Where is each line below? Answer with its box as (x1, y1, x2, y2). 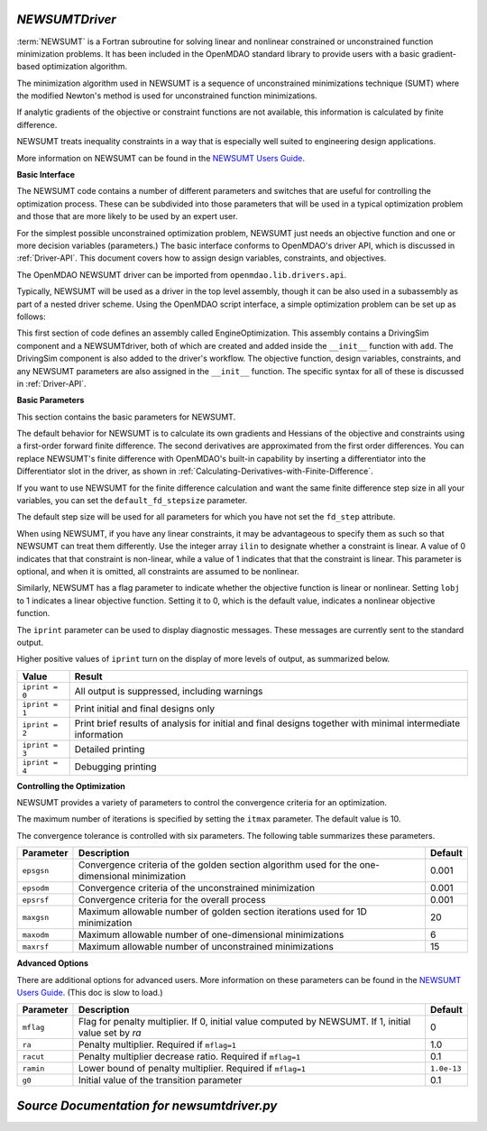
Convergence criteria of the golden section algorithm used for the (78, 859, 358, 871)
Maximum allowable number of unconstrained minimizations (78, 941, 334, 953)
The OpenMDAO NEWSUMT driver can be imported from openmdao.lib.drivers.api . (16, 269, 347, 280)
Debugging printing (74, 760, 157, 773)
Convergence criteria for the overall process (78, 894, 266, 906)
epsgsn (22, 866, 50, 875)
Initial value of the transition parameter (78, 1074, 243, 1087)
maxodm (22, 930, 50, 940)
